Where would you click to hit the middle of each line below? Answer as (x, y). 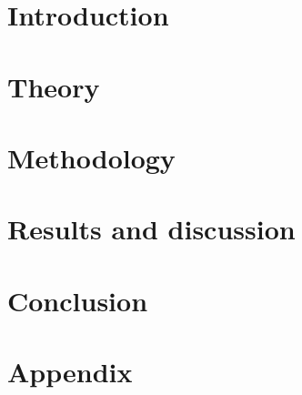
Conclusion (78, 300)
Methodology (91, 157)
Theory (54, 86)
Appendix (70, 372)
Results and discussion (151, 229)
